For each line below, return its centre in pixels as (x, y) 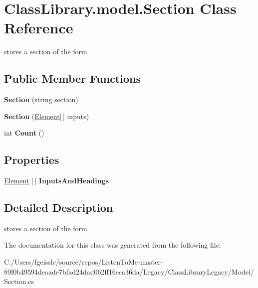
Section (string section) (41, 99)
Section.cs (19, 281)
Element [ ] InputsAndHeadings (56, 181)
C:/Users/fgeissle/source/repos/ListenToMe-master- (84, 262)
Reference (39, 28)
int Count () (24, 133)
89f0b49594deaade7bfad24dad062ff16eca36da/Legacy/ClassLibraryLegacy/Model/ (129, 271)
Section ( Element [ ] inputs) (47, 116)
